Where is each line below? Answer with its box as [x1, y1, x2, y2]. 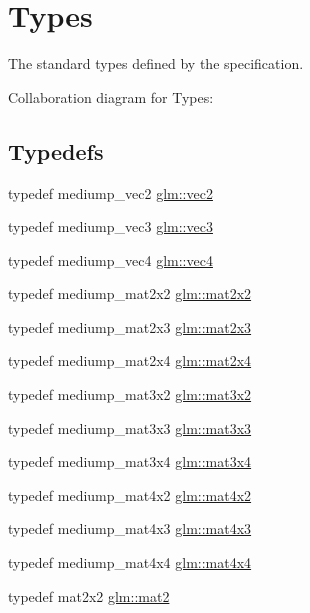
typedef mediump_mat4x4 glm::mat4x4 [8, 552, 252, 573]
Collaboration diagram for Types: [8, 86, 214, 107]
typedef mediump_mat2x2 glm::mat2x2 [8, 283, 252, 304]
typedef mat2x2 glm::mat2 [8, 585, 170, 606]
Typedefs [8, 135, 104, 166]
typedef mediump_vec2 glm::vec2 [8, 182, 213, 203]
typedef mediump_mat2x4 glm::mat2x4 [8, 350, 252, 371]
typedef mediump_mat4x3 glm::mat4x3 [8, 518, 252, 539]
